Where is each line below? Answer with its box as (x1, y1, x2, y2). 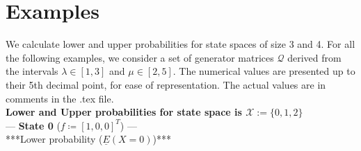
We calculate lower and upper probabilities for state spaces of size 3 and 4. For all (6, 37, 355, 51)
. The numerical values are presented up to (173, 64, 355, 78)
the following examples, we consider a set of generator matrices (6, 50, 274, 64)
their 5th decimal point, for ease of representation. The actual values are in (6, 77, 326, 91)
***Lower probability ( (6, 132, 103, 146)
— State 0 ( (6, 118, 61, 132)
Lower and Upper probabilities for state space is (6, 105, 242, 119)
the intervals (6, 64, 58, 78)
